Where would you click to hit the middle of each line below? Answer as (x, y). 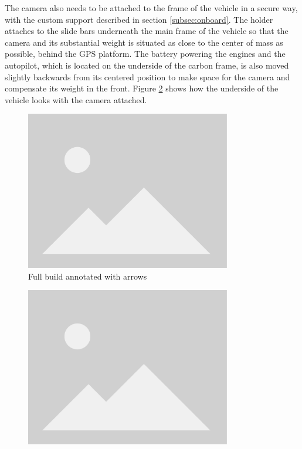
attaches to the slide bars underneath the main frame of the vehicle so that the (147, 31)
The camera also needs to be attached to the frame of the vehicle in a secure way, (151, 8)
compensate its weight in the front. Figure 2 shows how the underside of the (142, 88)
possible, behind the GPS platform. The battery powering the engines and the (145, 54)
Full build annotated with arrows (88, 276)
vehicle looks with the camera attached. (76, 99)
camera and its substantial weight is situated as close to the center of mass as (144, 42)
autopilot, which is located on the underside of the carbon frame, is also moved (147, 65)
